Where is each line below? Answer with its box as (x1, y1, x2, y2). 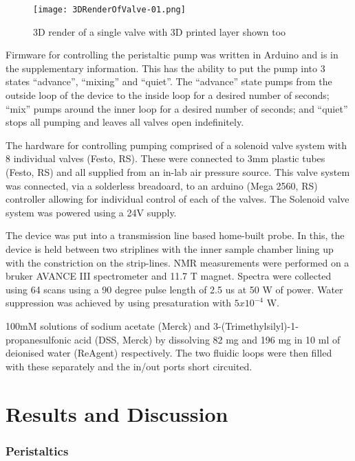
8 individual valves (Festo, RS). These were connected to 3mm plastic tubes (6, 151, 325, 166)
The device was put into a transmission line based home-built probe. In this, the (6, 228, 345, 243)
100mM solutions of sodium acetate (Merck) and (6, 318, 211, 333)
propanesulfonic (6, 332, 72, 346)
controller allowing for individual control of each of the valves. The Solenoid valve (6, 192, 349, 206)
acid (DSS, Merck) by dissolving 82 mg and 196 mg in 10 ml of (74, 332, 341, 346)
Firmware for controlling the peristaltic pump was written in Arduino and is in (6, 47, 338, 62)
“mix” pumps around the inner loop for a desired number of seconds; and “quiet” (6, 101, 348, 115)
